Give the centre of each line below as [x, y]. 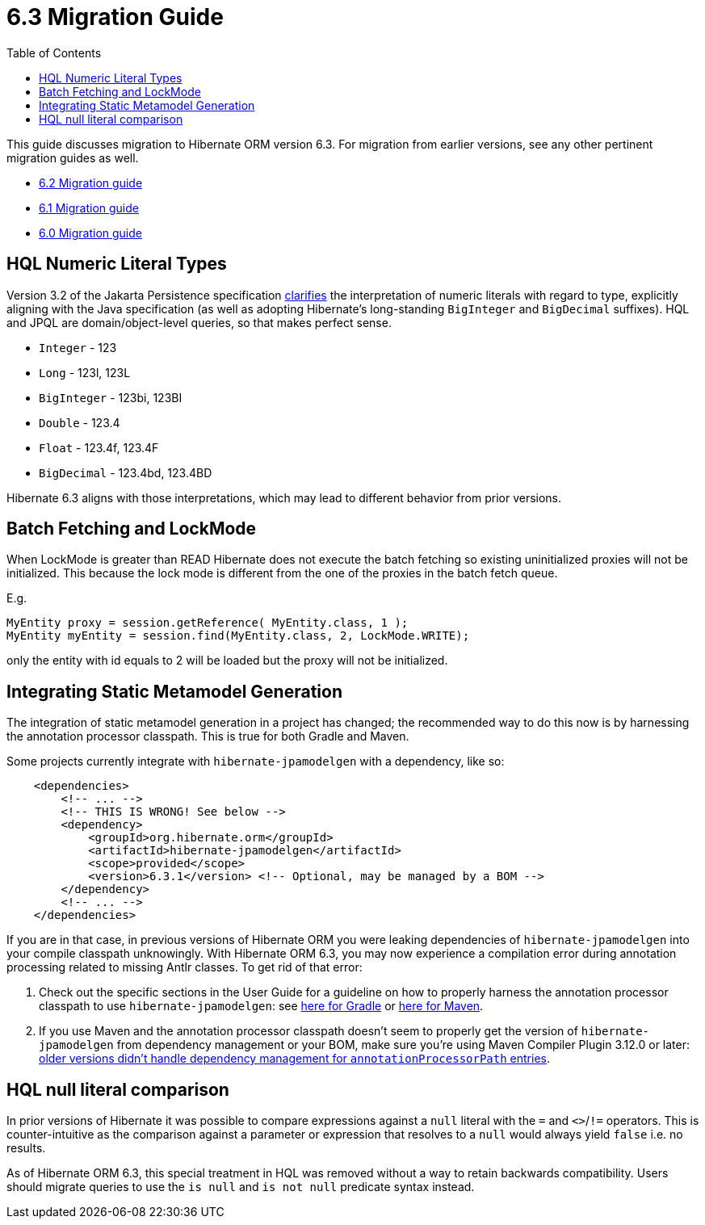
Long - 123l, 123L [85, 372]
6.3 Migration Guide [115, 17]
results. [26, 1148]
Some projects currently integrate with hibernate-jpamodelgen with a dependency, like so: [256, 761]
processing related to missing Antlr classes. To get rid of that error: [185, 967]
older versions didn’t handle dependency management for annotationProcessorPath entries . [295, 1059]
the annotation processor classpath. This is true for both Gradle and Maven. [208, 736]
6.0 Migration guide [90, 233]
